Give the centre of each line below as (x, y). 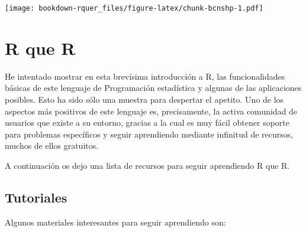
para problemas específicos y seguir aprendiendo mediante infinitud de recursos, (149, 134)
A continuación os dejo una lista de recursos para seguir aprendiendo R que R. (147, 165)
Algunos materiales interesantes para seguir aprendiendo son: (115, 222)
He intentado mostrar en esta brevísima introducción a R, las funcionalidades (145, 76)
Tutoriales (36, 197)
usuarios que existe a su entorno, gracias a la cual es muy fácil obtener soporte (147, 122)
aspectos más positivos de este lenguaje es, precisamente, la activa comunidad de (151, 111)
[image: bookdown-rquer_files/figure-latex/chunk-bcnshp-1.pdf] (134, 8)
